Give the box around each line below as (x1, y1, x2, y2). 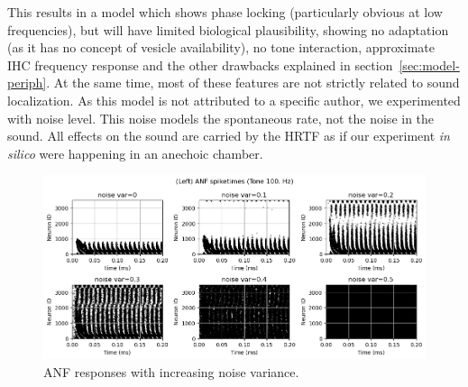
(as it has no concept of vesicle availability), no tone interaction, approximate (7, 38, 435, 57)
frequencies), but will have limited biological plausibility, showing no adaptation (7, 20, 449, 39)
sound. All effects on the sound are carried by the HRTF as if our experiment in (7, 126, 450, 145)
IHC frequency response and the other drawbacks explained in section (7, 55, 393, 74)
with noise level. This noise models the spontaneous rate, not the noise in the (7, 108, 435, 127)
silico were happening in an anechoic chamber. (7, 143, 263, 162)
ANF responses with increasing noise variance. (43, 362, 299, 381)
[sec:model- (399, 55, 460, 74)
